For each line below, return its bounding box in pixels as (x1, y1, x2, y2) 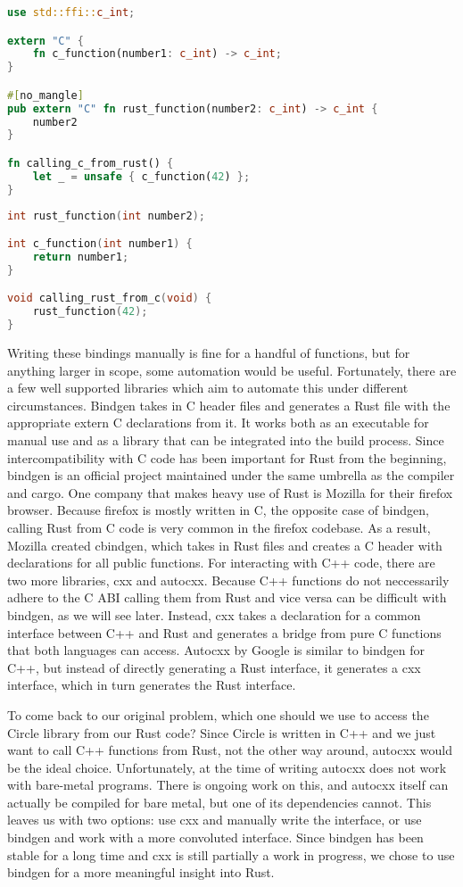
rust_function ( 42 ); (32, 305, 148, 319)
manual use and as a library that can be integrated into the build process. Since (7, 431, 444, 449)
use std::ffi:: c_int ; (7, 6, 136, 19)
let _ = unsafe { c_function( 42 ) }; (32, 170, 251, 183)
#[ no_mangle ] (7, 88, 84, 102)
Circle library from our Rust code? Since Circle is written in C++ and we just (7, 723, 436, 742)
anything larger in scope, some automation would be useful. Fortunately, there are (7, 361, 457, 379)
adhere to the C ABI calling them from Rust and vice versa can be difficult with (7, 588, 447, 607)
